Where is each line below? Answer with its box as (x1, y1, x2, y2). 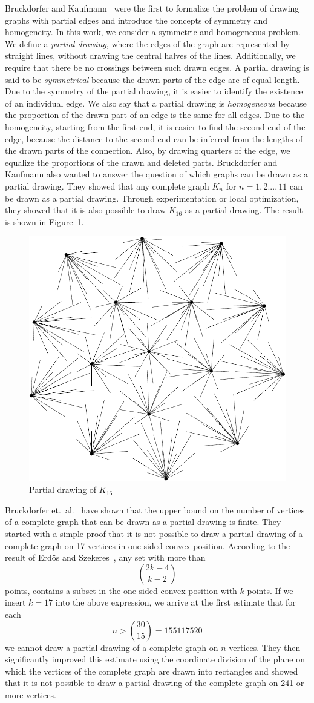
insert (5, 596, 26, 609)
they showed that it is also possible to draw (5, 203, 166, 216)
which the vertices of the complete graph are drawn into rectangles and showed (5, 664, 298, 677)
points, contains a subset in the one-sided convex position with (5, 584, 237, 596)
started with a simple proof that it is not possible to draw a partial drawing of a (5, 527, 303, 540)
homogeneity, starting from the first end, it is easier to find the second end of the (5, 120, 306, 133)
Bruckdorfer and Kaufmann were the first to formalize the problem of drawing (5, 2, 299, 14)
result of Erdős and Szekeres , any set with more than (5, 551, 206, 564)
